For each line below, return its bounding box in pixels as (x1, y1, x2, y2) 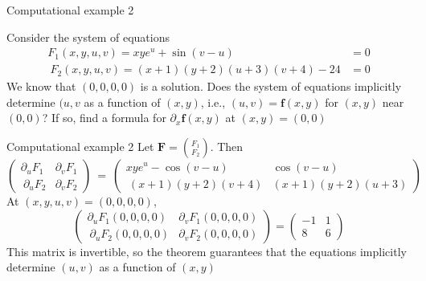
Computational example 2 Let (6, 138, 154, 155)
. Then (210, 138, 244, 155)
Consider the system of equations (6, 28, 170, 45)
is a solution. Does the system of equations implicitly (140, 78, 402, 95)
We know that (6, 78, 76, 95)
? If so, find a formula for (42, 109, 166, 126)
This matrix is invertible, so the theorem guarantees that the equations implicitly (6, 242, 407, 259)
